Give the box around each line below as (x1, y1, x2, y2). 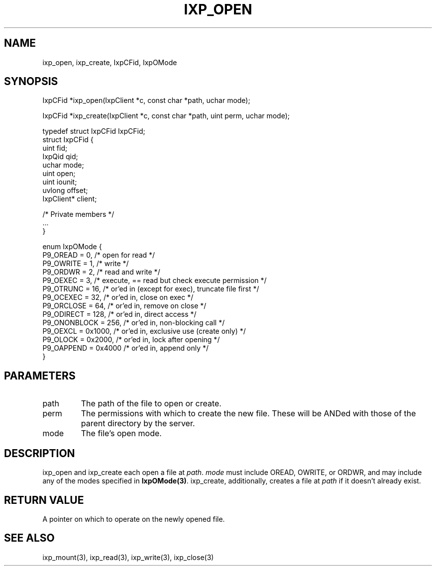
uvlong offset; (42, 186, 88, 195)
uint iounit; (42, 178, 77, 187)
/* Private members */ (42, 210, 114, 219)
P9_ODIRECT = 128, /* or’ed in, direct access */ (42, 310, 197, 319)
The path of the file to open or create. (81, 398, 221, 409)
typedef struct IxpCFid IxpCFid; (42, 127, 145, 136)
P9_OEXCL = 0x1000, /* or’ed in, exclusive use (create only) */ (42, 327, 246, 336)
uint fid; (42, 144, 68, 153)
